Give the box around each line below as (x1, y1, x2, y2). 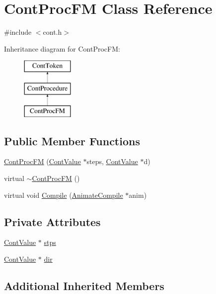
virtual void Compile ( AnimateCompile (4, 189, 123, 200)
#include (4, 27, 32, 37)
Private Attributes (4, 214, 101, 229)
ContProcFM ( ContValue (4, 156, 81, 167)
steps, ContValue (86, 156, 138, 167)
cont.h (43, 27, 62, 37)
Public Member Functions (4, 133, 140, 148)
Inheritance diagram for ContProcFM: (4, 43, 120, 54)
